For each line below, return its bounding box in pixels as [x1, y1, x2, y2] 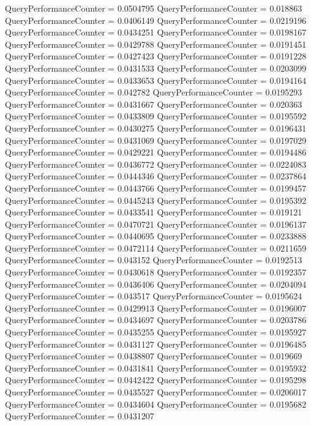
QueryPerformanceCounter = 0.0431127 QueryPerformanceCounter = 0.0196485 [5, 337, 307, 350]
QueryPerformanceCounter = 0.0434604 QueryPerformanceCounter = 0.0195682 [5, 397, 307, 410]
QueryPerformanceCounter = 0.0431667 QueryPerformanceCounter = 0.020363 [5, 97, 302, 110]
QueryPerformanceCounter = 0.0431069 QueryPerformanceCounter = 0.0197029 [5, 133, 307, 146]
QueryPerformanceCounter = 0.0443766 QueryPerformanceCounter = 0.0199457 [5, 181, 307, 194]
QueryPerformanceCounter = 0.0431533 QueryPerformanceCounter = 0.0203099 [5, 61, 307, 74]
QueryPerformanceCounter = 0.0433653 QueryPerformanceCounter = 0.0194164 [5, 73, 307, 86]
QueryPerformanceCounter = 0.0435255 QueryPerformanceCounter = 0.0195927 [5, 326, 307, 338]
